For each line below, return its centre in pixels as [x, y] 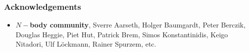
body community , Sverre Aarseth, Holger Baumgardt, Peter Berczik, [138, 25]
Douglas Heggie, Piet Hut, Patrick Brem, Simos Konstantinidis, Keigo [122, 34]
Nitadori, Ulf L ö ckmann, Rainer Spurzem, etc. [86, 44]
